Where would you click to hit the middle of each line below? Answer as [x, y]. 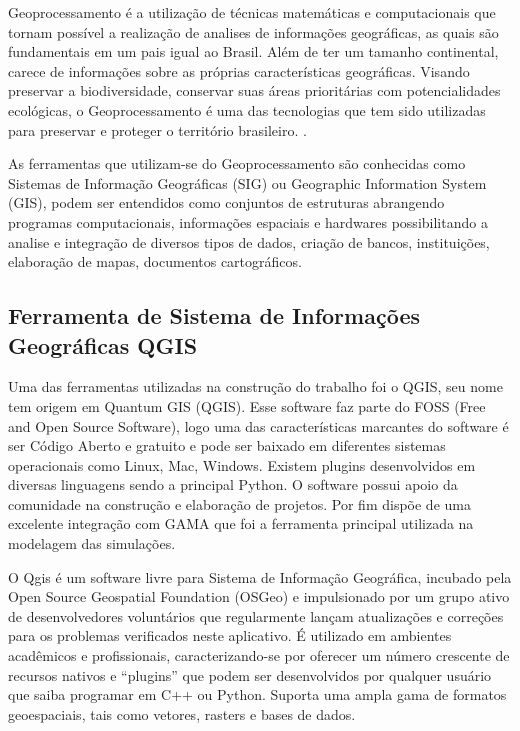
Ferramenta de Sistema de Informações [214, 315]
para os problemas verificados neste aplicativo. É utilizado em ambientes [230, 635]
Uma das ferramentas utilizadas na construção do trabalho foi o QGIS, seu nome [255, 386]
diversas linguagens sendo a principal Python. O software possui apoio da [233, 484]
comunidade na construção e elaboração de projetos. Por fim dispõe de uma [239, 503]
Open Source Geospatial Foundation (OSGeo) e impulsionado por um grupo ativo [259, 596]
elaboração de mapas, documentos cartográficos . [155, 261]
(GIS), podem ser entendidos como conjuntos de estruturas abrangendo [226, 202]
